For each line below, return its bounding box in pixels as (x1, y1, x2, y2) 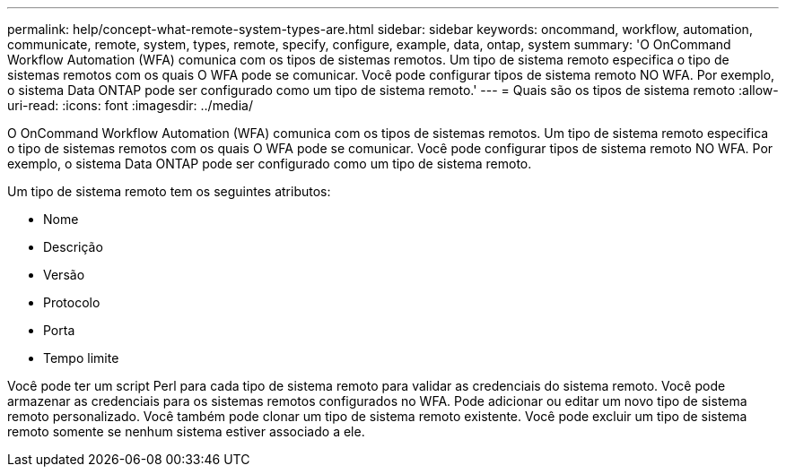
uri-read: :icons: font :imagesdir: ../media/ (7, 98, 253, 113)
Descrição (43, 239, 103, 254)
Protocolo (43, 295, 100, 310)
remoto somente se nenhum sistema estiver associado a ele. (7, 424, 365, 439)
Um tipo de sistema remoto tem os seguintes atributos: (7, 184, 331, 199)
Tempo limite (43, 350, 119, 366)
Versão (43, 267, 85, 282)
